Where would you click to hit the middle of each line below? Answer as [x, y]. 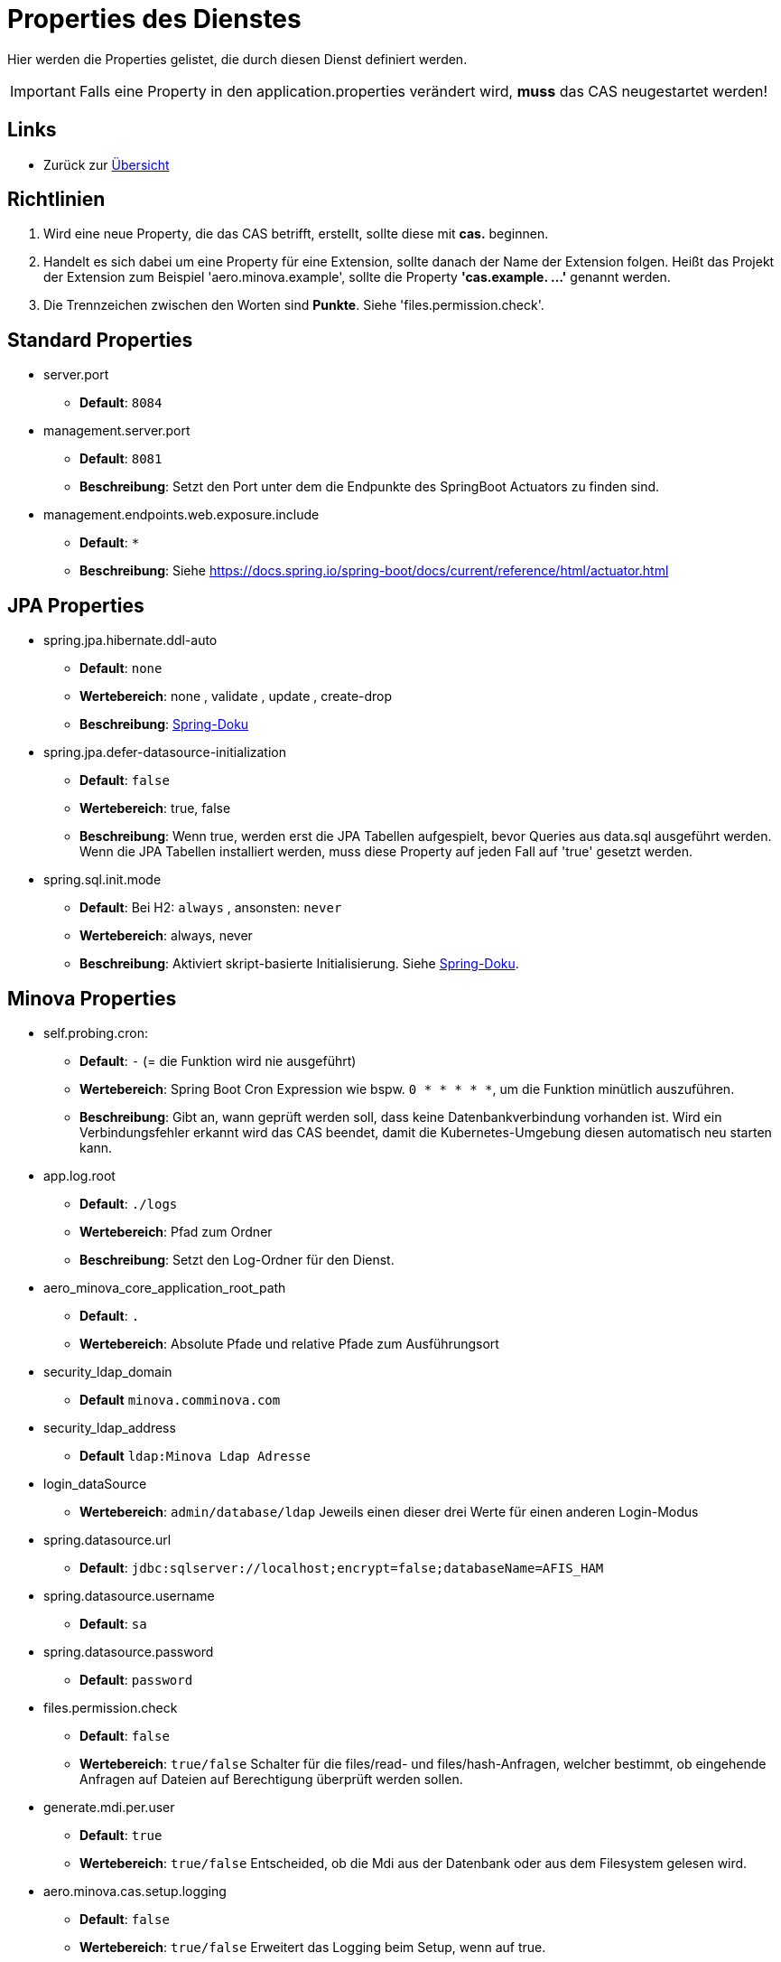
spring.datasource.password [129, 1651]
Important [43, 91]
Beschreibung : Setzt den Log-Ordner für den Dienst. [237, 1259]
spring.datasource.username [129, 1595]
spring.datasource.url [107, 1539]
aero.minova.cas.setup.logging [135, 1891]
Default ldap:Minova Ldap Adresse [195, 1455]
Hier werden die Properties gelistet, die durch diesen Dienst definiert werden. [237, 59]
